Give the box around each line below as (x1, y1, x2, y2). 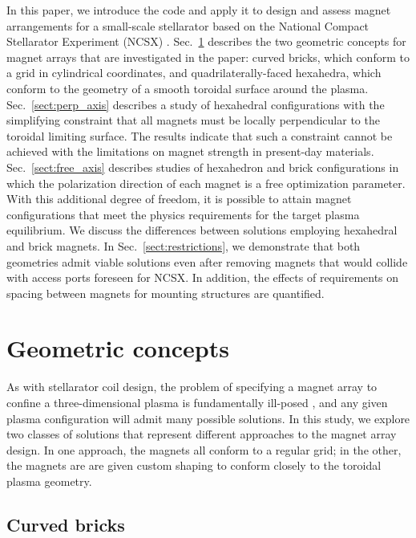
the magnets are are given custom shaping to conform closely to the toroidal (6, 457, 382, 474)
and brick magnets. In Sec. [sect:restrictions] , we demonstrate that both (6, 237, 361, 254)
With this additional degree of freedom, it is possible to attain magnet (6, 190, 352, 207)
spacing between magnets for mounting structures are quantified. (6, 284, 325, 301)
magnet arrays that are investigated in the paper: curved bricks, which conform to (6, 48, 410, 65)
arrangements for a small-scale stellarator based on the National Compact (6, 17, 370, 34)
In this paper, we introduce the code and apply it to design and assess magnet (6, 2, 391, 18)
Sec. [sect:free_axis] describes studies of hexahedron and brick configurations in (6, 158, 399, 175)
